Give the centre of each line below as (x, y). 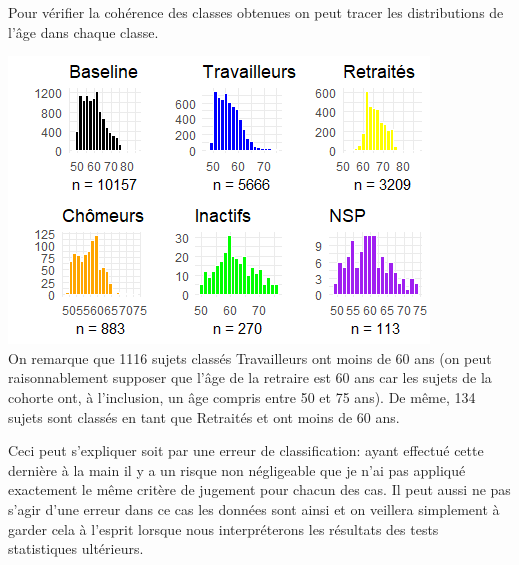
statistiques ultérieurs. (76, 548)
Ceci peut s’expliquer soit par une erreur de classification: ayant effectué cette (246, 450)
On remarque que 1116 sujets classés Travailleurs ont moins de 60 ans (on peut (250, 357)
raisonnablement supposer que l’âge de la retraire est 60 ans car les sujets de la (250, 377)
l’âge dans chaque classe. (83, 31)
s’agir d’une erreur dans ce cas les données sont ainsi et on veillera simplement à (254, 508)
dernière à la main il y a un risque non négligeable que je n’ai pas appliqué (237, 469)
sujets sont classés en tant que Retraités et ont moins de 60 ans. (204, 416)
